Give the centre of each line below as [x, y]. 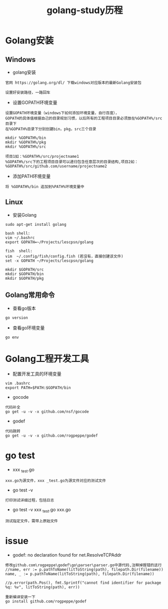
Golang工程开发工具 [47, 359]
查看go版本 [24, 308]
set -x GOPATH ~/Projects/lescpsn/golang [49, 261]
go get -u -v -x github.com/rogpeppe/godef [52, 436]
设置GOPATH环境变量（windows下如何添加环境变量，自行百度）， [62, 113]
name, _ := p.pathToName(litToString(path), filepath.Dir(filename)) [80, 574]
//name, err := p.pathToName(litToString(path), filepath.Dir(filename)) [85, 570]
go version [17, 318]
